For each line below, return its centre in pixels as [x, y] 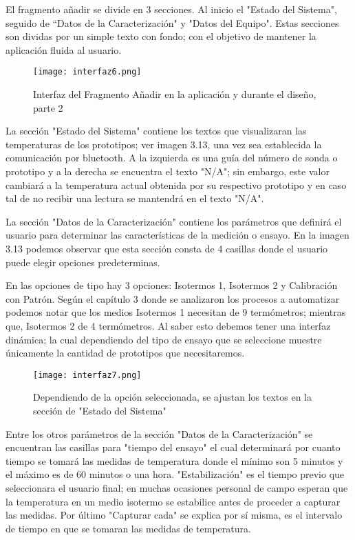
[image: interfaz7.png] [87, 375]
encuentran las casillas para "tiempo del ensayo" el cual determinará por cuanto [173, 447]
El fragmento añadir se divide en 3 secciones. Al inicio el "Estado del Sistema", [171, 9]
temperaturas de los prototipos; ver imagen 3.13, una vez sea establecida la [164, 144]
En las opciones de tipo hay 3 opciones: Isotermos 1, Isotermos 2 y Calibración [172, 285]
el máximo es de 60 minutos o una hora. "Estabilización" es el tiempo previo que [175, 474]
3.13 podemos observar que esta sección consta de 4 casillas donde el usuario [167, 248]
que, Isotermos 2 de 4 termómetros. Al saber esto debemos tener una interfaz [168, 325]
